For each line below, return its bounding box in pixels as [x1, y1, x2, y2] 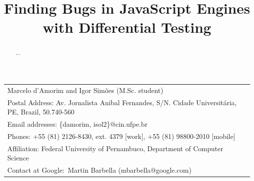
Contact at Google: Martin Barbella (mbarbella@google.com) [7, 165, 191, 175]
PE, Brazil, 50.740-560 [7, 107, 75, 117]
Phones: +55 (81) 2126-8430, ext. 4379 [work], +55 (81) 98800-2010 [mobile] [7, 131, 235, 141]
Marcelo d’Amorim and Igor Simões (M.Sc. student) [7, 85, 164, 95]
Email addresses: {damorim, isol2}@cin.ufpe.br [7, 119, 148, 129]
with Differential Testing [42, 17, 212, 37]
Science [7, 153, 29, 163]
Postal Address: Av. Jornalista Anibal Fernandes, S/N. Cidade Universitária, [7, 97, 237, 107]
